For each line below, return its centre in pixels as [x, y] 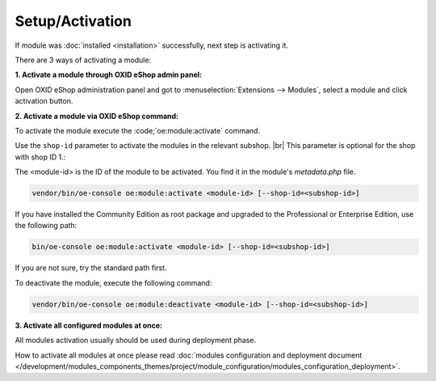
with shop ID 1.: [40, 157]
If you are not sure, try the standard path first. [91, 268]
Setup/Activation [73, 21]
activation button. [44, 101]
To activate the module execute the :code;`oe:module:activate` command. [138, 130]
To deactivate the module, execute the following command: [113, 282]
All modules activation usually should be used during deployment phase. [136, 341]
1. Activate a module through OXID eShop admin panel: [108, 75]
